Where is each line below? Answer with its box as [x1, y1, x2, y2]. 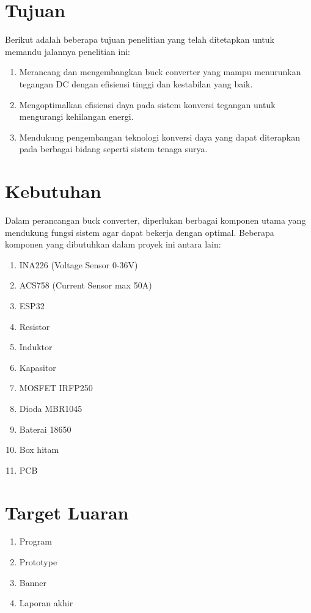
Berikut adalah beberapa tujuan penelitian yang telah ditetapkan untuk [5, 33, 274, 46]
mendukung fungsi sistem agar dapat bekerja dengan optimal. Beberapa [5, 226, 274, 238]
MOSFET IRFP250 [19, 381, 93, 394]
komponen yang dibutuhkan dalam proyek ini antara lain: [5, 238, 221, 251]
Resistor [19, 320, 50, 332]
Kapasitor [19, 361, 56, 373]
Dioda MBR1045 [19, 402, 82, 414]
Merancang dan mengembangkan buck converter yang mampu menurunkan [19, 65, 301, 78]
